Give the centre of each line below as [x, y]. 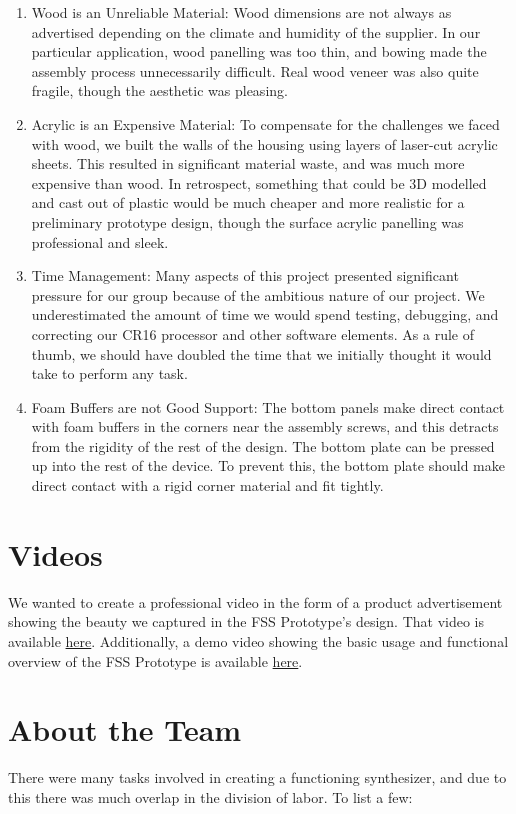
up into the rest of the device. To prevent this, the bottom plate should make [268, 465]
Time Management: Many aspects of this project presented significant [245, 275]
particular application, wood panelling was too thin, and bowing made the [259, 51]
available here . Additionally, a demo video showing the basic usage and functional [258, 640]
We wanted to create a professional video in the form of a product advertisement [255, 601]
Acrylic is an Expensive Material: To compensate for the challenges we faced [265, 123]
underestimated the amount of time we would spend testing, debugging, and [265, 314]
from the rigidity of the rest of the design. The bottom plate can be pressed [263, 445]
